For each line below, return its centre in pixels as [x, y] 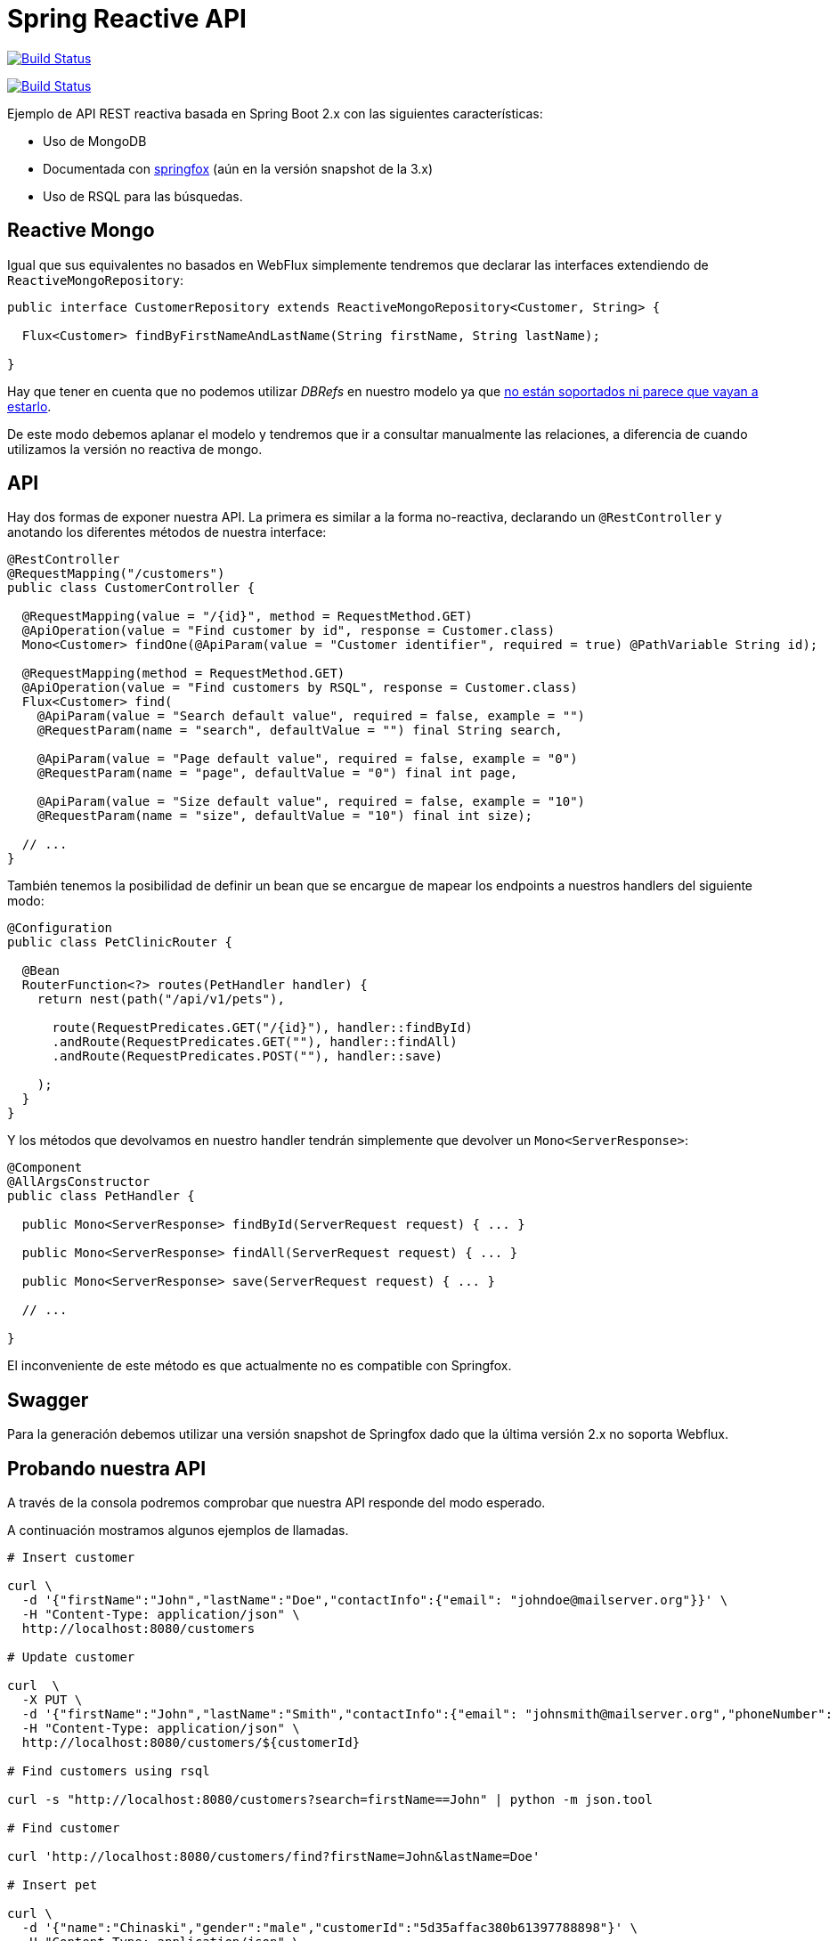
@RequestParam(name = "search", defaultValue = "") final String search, [300, 731]
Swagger [48, 1400]
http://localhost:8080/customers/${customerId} [191, 1743]
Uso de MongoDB [95, 141]
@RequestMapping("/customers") [116, 574]
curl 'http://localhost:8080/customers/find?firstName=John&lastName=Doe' [274, 1857]
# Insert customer [71, 1558]
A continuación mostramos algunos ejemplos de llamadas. [178, 1531]
